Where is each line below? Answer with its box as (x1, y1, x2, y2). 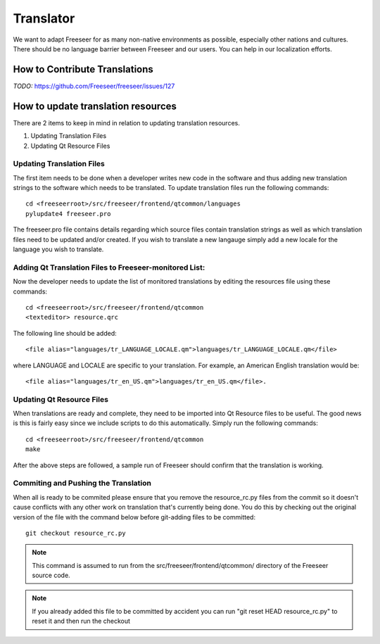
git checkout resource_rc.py (25, 529, 126, 537)
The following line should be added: (13, 329, 117, 337)
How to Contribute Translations (13, 63, 154, 75)
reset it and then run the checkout (32, 617, 130, 626)
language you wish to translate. (13, 245, 104, 253)
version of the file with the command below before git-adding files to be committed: (13, 512, 256, 521)
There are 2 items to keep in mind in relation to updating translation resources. (13, 118, 241, 127)
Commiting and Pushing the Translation (13, 479, 151, 488)
